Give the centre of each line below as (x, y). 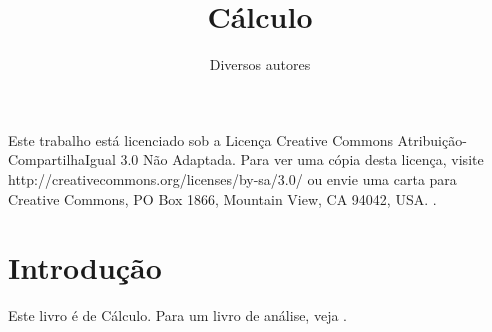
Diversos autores (260, 64)
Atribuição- (432, 139)
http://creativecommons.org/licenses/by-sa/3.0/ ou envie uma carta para (232, 178)
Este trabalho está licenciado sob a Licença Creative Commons (200, 139)
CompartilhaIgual (62, 159)
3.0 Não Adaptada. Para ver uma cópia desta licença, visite (302, 159)
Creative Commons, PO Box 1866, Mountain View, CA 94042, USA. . (222, 198)
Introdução (85, 267)
